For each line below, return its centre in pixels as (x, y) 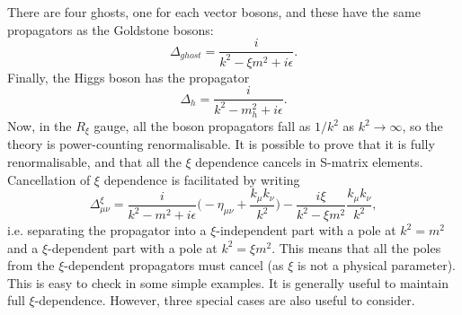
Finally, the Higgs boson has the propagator (129, 77)
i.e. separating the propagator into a (107, 230)
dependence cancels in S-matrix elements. (309, 162)
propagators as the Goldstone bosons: (111, 29)
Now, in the (40, 126)
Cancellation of (49, 179)
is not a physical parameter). (376, 265)
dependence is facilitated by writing (202, 179)
